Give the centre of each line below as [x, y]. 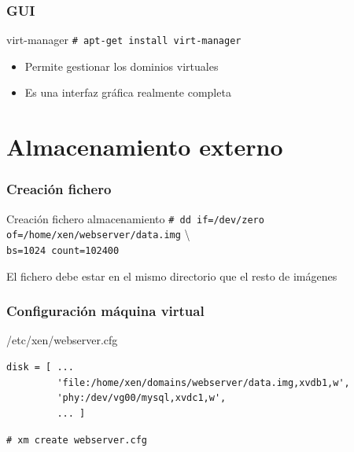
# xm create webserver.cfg [77, 441]
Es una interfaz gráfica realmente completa [128, 92]
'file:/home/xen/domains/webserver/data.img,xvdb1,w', [203, 382]
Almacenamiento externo [145, 147]
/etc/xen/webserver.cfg [62, 340]
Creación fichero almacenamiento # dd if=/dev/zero [135, 218]
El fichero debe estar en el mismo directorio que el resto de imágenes [172, 276]
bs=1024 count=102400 [63, 250]
